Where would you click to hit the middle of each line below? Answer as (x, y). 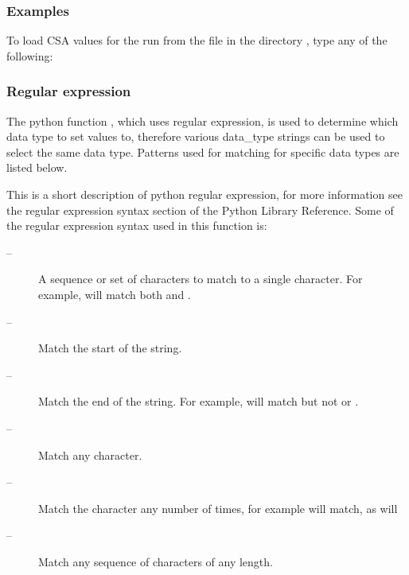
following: (30, 55)
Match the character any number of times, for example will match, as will (218, 508)
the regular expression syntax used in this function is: (137, 225)
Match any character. (90, 455)
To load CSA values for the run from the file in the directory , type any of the (197, 40)
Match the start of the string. (110, 348)
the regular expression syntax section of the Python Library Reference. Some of (200, 210)
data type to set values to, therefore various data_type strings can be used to (196, 136)
